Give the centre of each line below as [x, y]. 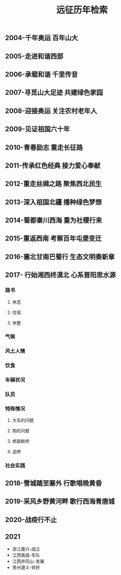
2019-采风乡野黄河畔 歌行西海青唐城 [60, 502]
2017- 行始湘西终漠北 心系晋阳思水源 [60, 275]
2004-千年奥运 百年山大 [41, 38]
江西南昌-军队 [26, 555]
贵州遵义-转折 [26, 568]
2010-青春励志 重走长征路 [44, 147]
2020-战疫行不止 [31, 520]
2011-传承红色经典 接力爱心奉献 [53, 165]
